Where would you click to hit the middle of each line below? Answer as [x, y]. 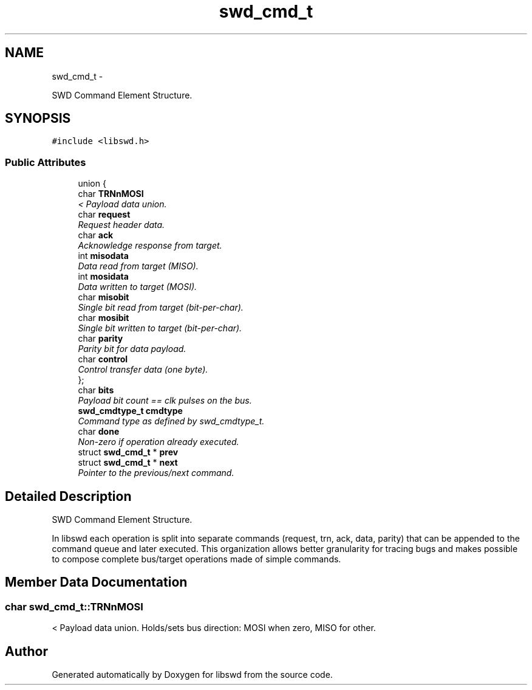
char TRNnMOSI [111, 194]
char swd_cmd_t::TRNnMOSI [74, 606]
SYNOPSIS [38, 119]
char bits [96, 390]
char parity [101, 339]
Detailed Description [68, 496]
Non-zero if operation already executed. [159, 442]
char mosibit [104, 318]
